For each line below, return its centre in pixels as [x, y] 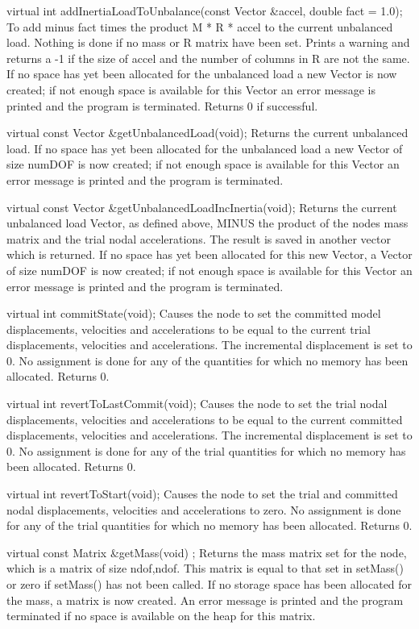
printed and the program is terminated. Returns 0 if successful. [162, 105]
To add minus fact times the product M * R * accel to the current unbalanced [200, 26]
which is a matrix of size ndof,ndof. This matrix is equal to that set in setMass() [205, 568]
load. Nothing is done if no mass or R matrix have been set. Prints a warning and [208, 42]
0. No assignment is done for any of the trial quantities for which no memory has [206, 450]
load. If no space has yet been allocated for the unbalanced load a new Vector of [205, 148]
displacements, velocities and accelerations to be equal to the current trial [189, 329]
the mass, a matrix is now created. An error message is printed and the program [205, 600]
